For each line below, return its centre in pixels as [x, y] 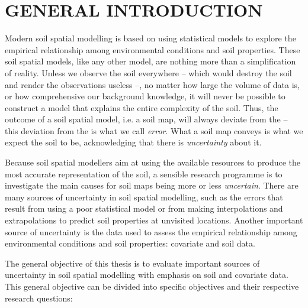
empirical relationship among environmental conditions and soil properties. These [153, 49]
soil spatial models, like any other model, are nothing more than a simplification [150, 61]
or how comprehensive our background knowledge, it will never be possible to [145, 96]
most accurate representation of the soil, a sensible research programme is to [144, 174]
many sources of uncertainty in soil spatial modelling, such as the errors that [144, 197]
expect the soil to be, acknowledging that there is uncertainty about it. [133, 142]
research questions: [39, 298]
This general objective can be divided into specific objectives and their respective [152, 286]
